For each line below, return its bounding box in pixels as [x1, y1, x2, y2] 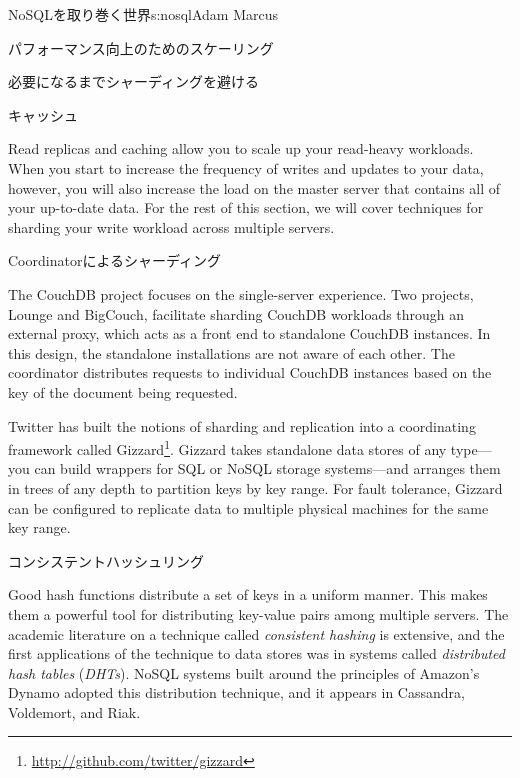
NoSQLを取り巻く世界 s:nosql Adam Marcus [8, 4, 278, 24]
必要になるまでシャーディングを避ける [8, 71, 260, 92]
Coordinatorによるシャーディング [8, 250, 221, 271]
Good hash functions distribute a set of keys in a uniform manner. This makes [8, 584, 488, 605]
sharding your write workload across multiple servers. [8, 216, 335, 237]
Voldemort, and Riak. [8, 701, 141, 722]
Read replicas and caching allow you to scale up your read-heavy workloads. [8, 138, 474, 159]
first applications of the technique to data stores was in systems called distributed [8, 643, 506, 664]
